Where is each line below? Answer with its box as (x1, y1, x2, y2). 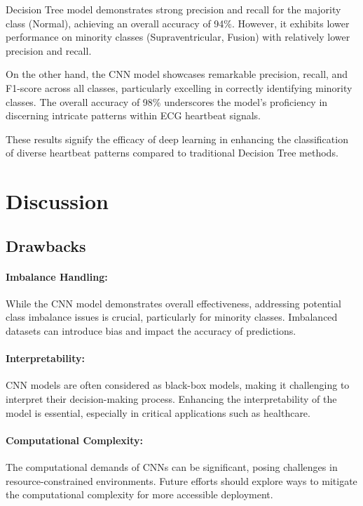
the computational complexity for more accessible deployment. (6, 487, 273, 502)
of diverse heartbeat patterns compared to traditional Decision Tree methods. (6, 145, 338, 160)
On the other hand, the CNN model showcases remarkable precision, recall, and (6, 67, 348, 81)
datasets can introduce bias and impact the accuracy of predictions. (6, 324, 296, 338)
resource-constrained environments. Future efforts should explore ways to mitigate (6, 473, 357, 488)
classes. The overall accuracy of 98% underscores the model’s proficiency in (6, 94, 328, 109)
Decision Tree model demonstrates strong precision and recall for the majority (6, 2, 341, 16)
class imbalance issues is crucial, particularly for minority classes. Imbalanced (6, 309, 338, 324)
